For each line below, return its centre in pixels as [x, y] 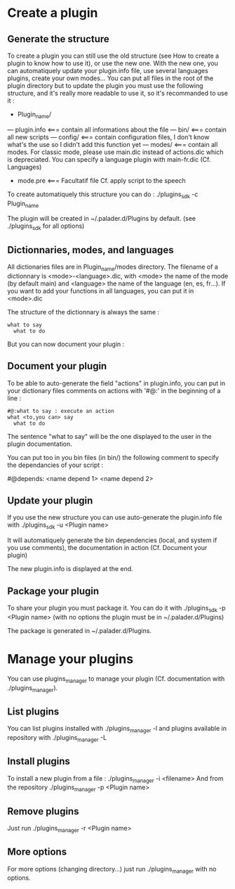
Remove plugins [43, 811]
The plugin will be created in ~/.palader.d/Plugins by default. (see [102, 219]
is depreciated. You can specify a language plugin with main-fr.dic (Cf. [109, 159]
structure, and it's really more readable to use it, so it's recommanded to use [117, 93]
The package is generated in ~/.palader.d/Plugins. [80, 630]
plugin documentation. [40, 444]
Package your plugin [53, 591]
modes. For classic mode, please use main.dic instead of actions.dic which [115, 152]
